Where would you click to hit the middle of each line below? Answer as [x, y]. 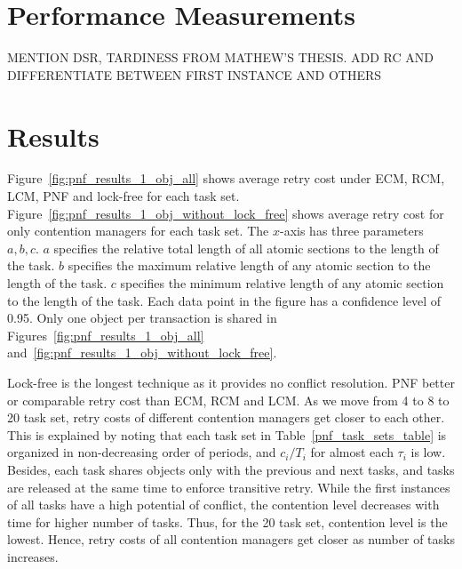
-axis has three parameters [351, 231]
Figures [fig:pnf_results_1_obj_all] [106, 335]
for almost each [352, 452]
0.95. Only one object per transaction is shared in [142, 318]
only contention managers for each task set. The [138, 231]
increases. [33, 556]
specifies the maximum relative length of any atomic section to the [249, 265]
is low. [428, 452]
